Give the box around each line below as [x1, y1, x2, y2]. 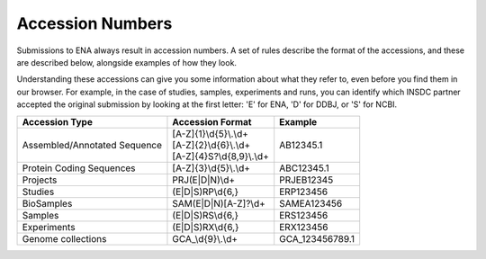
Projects [22, 174, 58, 186]
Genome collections [22, 232, 107, 245]
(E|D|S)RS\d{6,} [172, 209, 238, 221]
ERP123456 [279, 185, 328, 198]
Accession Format [172, 115, 252, 128]
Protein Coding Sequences [22, 162, 136, 174]
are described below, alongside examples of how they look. [16, 57, 238, 67]
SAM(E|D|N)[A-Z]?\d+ [172, 197, 265, 210]
